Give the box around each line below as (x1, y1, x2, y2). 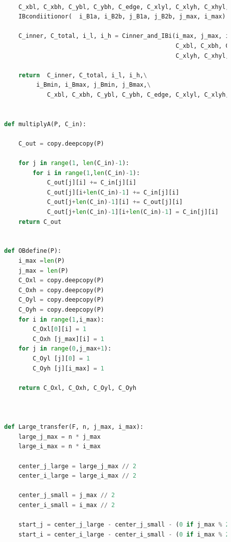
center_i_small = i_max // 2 (18, 501, 115, 509)
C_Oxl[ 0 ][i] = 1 (32, 326, 86, 333)
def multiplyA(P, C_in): (4, 120, 86, 128)
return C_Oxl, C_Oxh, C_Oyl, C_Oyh (18, 384, 137, 391)
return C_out (18, 218, 61, 225)
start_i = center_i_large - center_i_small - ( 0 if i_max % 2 (18, 531, 230, 538)
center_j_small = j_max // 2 (18, 492, 115, 499)
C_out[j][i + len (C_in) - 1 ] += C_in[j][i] (47, 188, 180, 196)
